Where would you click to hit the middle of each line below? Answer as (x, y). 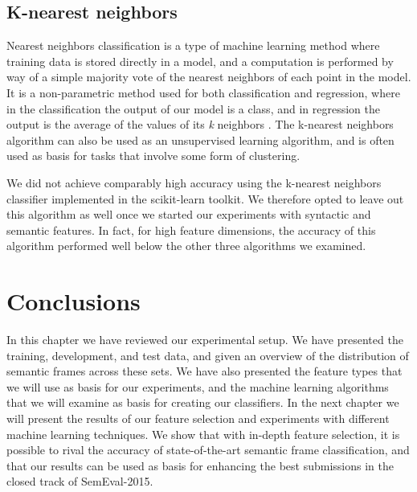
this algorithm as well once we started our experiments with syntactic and (189, 214)
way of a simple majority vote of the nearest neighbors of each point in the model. (209, 77)
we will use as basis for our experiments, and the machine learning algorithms (198, 386)
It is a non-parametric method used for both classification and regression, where (203, 92)
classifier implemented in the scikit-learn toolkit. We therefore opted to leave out (205, 198)
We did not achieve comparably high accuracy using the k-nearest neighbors (194, 182)
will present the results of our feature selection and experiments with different (198, 418)
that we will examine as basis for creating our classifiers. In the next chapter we (203, 402)
